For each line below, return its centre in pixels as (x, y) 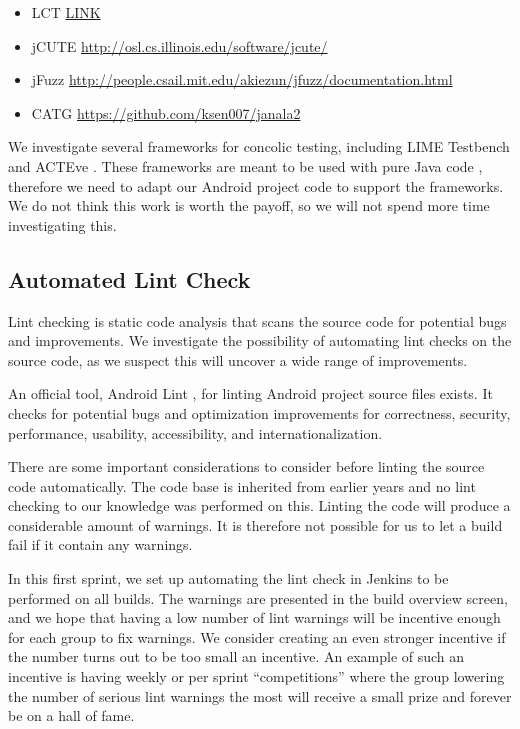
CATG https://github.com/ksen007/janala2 (166, 112)
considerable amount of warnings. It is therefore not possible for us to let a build (255, 524)
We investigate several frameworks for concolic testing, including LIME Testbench (259, 146)
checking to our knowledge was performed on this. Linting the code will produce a (259, 505)
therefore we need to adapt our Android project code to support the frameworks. (256, 185)
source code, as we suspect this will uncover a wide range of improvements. (238, 359)
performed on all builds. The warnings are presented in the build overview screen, (258, 597)
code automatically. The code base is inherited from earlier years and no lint (242, 485)
